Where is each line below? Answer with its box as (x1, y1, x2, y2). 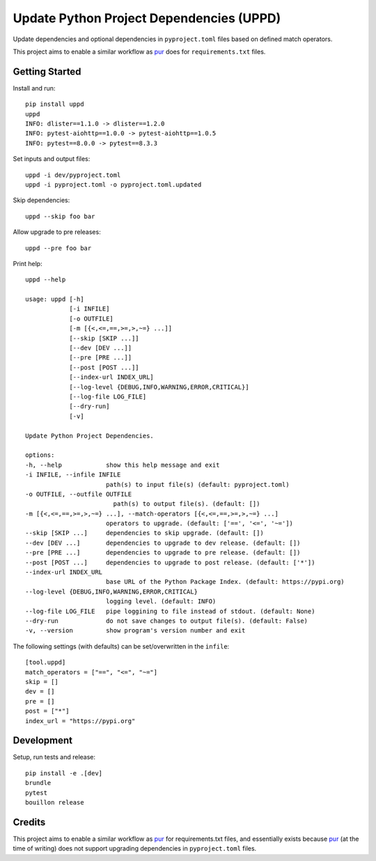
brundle (25, 779, 52, 787)
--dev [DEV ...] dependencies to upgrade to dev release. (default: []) (25, 538, 301, 547)
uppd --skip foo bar (25, 212, 95, 220)
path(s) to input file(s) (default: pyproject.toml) (105, 481, 290, 488)
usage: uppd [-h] (25, 295, 84, 303)
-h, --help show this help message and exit (25, 460, 220, 469)
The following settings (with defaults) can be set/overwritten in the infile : (13, 642, 230, 651)
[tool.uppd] (25, 658, 66, 667)
